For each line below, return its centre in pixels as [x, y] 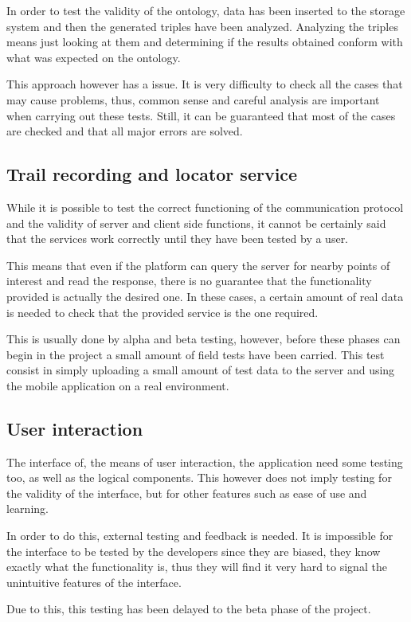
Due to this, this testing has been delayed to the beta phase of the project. [189, 609]
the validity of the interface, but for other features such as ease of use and [187, 493]
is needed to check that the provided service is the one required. [162, 312]
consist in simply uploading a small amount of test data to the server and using [201, 370]
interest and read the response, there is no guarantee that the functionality [189, 281]
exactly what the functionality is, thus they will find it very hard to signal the [197, 567]
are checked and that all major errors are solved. [125, 131]
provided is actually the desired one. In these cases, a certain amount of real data [205, 296]
